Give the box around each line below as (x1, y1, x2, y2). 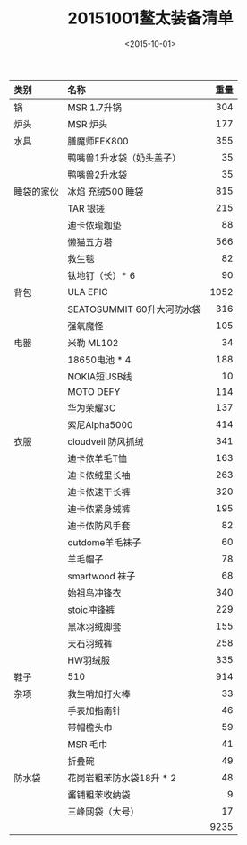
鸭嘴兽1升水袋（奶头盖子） (67, 152, 182, 164)
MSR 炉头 (67, 118, 108, 130)
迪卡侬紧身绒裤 (67, 502, 132, 515)
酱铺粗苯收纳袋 (67, 788, 132, 801)
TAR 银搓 (67, 202, 106, 214)
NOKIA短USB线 (67, 370, 132, 382)
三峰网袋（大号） (67, 805, 141, 817)
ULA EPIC (67, 285, 109, 298)
